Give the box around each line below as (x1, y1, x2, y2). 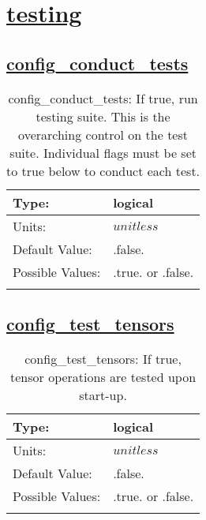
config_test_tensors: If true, (24, 349, 182, 368)
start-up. (79, 385, 127, 404)
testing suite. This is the (36, 107, 170, 125)
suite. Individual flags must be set (9, 143, 197, 162)
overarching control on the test (18, 125, 188, 144)
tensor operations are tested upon (10, 367, 197, 386)
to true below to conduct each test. (6, 161, 200, 180)
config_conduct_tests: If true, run (8, 88, 198, 107)
